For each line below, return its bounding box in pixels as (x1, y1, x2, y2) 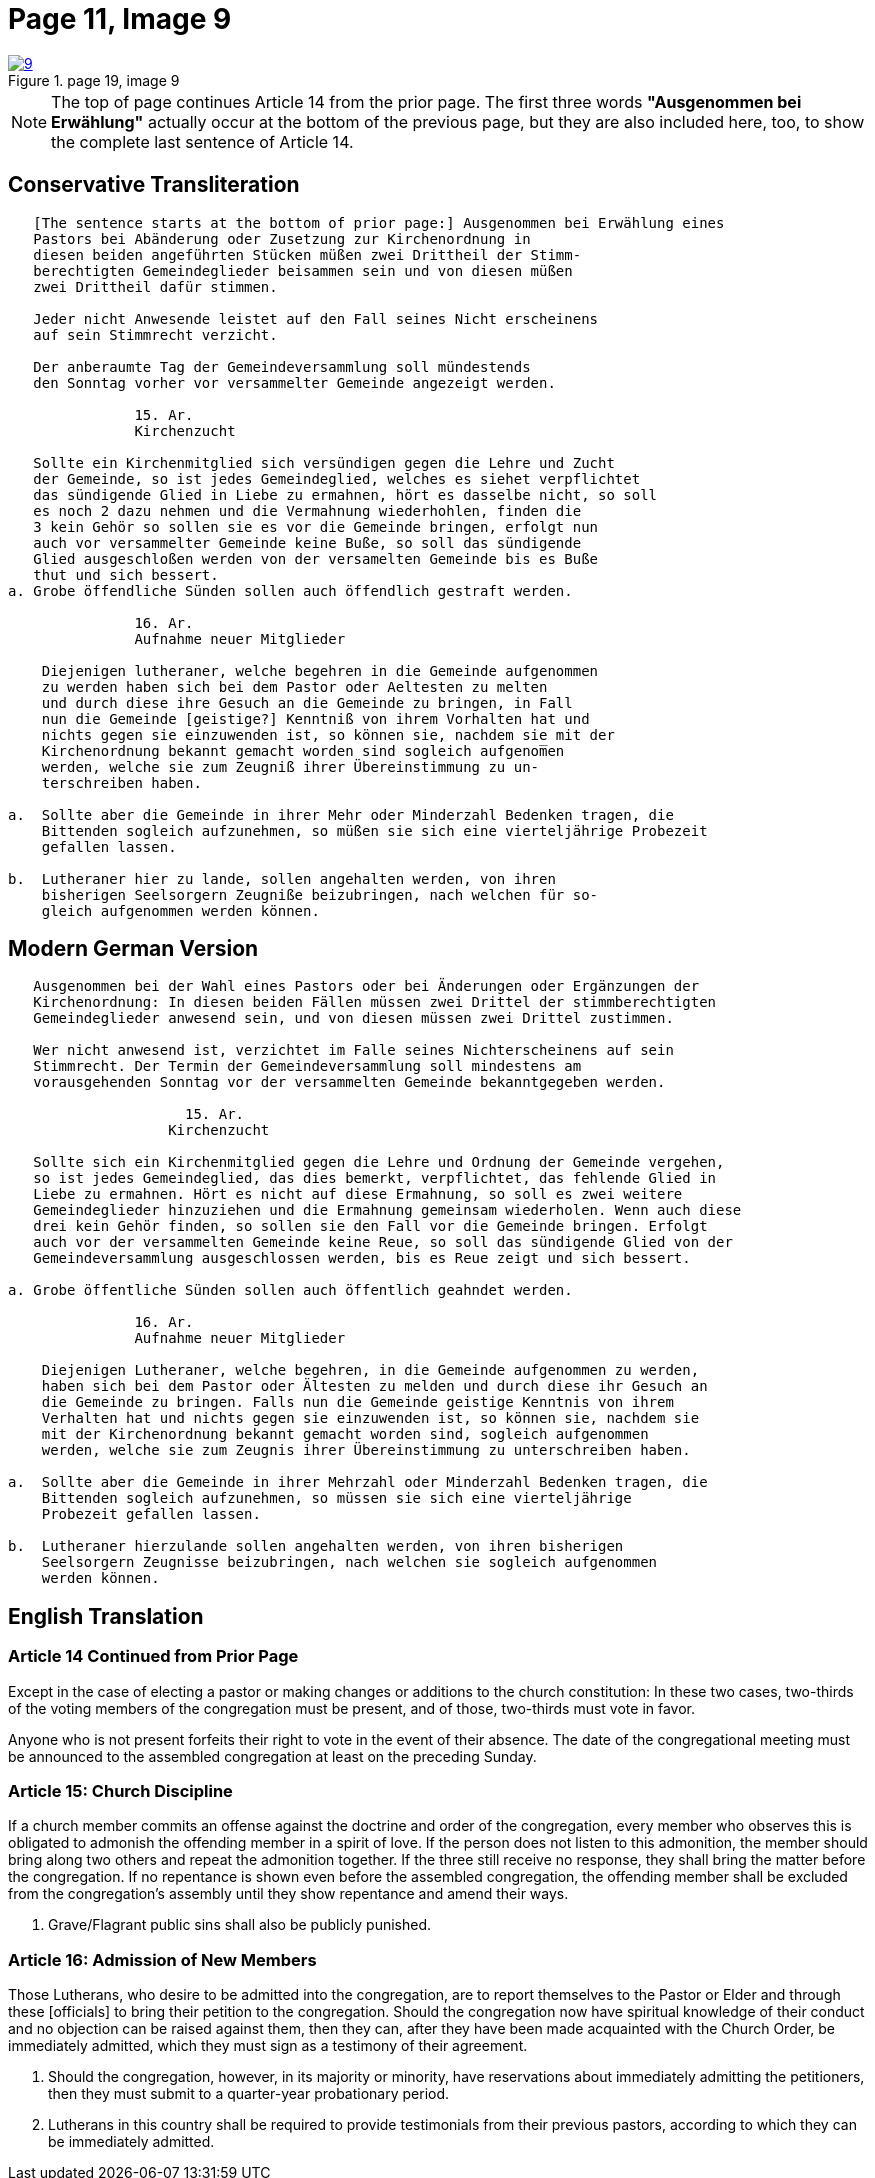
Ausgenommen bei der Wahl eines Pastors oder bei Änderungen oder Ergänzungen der (33, 978, 700, 995)
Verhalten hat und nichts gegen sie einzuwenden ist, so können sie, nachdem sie (41, 1410, 700, 1427)
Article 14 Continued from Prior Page (8, 1646, 299, 1667)
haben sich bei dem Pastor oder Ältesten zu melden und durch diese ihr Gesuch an (41, 1378, 708, 1395)
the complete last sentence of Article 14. (51, 131, 354, 152)
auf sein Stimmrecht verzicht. (33, 326, 278, 343)
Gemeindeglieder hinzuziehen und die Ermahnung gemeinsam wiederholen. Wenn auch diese (33, 1202, 742, 1219)
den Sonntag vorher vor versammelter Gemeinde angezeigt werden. (33, 374, 556, 391)
